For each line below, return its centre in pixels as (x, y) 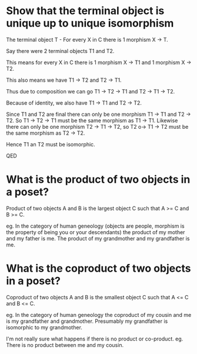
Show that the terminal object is (85, 11)
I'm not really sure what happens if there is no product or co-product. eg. (95, 339)
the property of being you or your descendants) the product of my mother (96, 232)
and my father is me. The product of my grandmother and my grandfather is (98, 238)
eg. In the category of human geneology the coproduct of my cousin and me (99, 315)
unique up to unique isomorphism (90, 23)
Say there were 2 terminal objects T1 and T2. (60, 51)
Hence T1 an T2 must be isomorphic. (51, 144)
